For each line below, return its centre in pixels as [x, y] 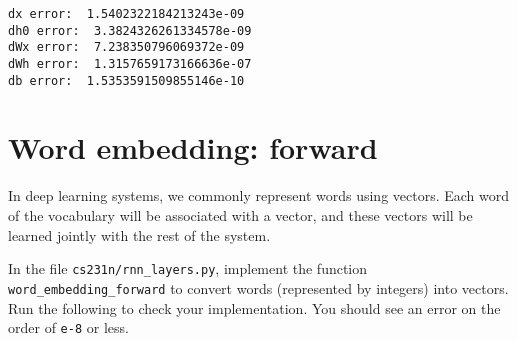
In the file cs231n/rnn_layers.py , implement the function [188, 268]
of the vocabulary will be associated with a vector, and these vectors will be [240, 215]
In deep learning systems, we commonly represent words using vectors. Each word [259, 195]
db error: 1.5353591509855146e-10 [126, 80]
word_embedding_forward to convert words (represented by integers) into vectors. [258, 287]
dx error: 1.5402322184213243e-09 [126, 14]
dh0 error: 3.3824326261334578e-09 [130, 30]
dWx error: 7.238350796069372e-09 [126, 47]
